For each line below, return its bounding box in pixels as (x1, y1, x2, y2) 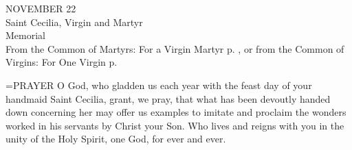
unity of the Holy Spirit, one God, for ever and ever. (5, 132, 226, 146)
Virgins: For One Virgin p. (5, 55, 118, 69)
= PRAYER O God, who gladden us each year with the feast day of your (5, 77, 312, 92)
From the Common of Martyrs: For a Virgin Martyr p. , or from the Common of (5, 41, 344, 55)
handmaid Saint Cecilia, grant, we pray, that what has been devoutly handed (5, 91, 331, 105)
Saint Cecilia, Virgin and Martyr (5, 14, 143, 29)
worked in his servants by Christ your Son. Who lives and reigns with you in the (5, 118, 344, 132)
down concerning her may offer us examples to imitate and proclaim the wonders (5, 105, 346, 119)
